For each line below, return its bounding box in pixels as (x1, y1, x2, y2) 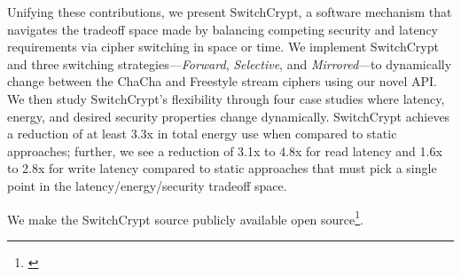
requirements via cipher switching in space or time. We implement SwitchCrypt (7, 37, 439, 56)
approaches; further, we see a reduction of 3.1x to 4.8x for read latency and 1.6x (7, 141, 442, 160)
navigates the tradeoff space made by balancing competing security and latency (7, 20, 439, 38)
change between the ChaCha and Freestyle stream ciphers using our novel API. (7, 72, 437, 91)
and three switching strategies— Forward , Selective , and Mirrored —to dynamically (7, 54, 452, 73)
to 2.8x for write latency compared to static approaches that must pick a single (7, 159, 437, 177)
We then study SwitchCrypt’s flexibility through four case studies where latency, (7, 89, 445, 107)
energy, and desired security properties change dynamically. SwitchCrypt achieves (7, 106, 450, 125)
